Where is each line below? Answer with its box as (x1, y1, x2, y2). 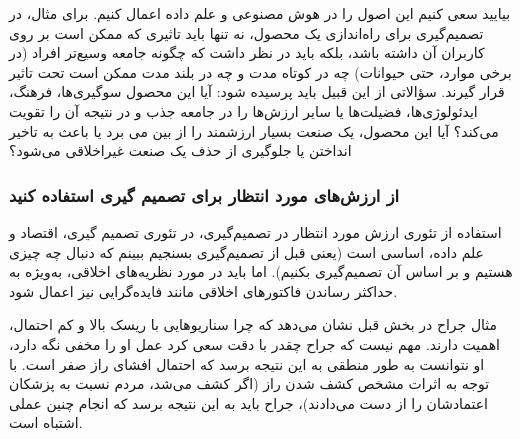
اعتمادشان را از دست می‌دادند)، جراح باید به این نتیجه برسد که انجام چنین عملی (9, 392, 488, 413)
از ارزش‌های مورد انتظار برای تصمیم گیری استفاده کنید (9, 182, 400, 207)
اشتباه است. (9, 412, 83, 433)
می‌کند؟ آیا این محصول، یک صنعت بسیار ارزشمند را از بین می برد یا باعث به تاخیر (9, 120, 499, 141)
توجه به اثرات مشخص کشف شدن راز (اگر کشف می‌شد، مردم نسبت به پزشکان (9, 373, 490, 394)
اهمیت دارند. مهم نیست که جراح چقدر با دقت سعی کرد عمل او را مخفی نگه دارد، (9, 333, 500, 354)
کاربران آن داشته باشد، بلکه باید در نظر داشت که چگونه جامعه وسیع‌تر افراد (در (9, 42, 485, 63)
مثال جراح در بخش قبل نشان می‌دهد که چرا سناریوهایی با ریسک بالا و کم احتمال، (9, 314, 498, 335)
